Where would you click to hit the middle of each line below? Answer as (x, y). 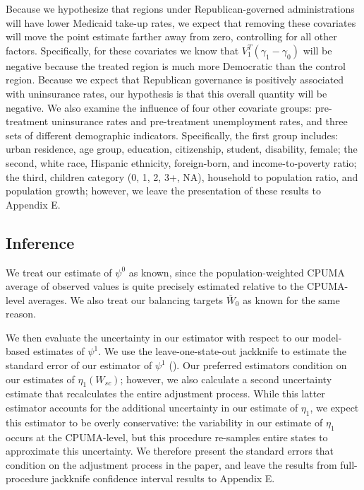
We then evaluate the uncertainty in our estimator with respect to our (158, 337)
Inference (40, 242)
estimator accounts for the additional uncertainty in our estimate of (152, 408)
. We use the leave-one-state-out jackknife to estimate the (223, 351)
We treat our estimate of (59, 272)
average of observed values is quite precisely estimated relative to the (155, 286)
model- (327, 337)
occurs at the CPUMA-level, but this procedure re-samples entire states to (167, 437)
